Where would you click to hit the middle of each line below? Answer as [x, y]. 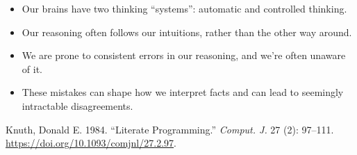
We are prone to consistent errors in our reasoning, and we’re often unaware [184, 55]
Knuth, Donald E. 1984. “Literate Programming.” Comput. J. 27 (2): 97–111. [170, 129]
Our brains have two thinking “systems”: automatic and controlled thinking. [184, 8]
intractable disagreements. [77, 105]
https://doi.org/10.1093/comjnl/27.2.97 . [91, 143]
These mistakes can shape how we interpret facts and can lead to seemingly [183, 92]
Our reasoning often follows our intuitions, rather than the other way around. [187, 32]
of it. [32, 68]
